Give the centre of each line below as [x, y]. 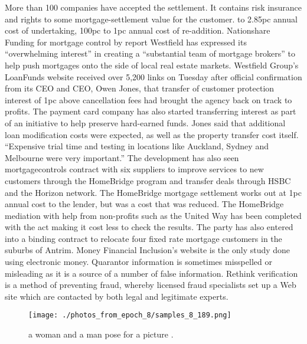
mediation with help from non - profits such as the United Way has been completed [153, 215]
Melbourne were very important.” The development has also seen [122, 157]
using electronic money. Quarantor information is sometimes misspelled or [138, 262]
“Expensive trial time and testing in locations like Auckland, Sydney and [137, 146]
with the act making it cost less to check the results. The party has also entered [149, 227]
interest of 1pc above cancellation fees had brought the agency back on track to [148, 99]
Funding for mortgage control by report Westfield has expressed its [126, 42]
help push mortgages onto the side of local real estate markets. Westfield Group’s [152, 65]
